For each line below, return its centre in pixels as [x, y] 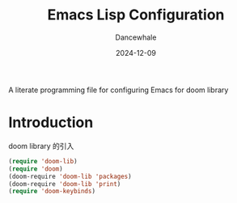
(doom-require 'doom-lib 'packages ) [70, 176]
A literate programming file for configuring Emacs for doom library [118, 90]
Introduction [51, 123]
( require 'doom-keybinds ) [52, 192]
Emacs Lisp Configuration [136, 15]
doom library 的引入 [41, 146]
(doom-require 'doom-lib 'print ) [65, 184]
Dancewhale [136, 37]
